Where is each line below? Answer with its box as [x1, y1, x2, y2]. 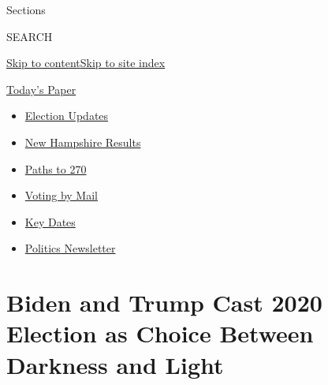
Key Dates [24, 213, 76, 230]
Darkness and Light [6, 348, 224, 380]
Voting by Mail [24, 187, 98, 204]
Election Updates [24, 107, 109, 124]
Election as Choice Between [6, 317, 314, 349]
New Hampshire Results [24, 133, 141, 150]
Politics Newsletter [24, 240, 116, 256]
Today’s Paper [6, 80, 76, 97]
